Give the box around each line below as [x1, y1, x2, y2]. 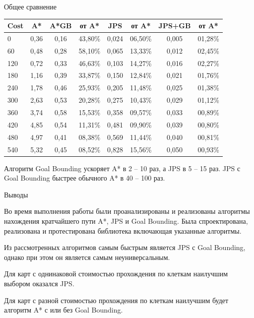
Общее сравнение [4, 1, 57, 11]
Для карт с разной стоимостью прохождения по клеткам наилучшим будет [4, 295, 229, 305]
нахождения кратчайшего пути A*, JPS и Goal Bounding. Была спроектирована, [4, 216, 248, 226]
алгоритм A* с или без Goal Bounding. [4, 305, 123, 315]
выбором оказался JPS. [4, 278, 74, 288]
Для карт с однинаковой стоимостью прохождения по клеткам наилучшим [4, 268, 228, 279]
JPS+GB [158, 20, 191, 31]
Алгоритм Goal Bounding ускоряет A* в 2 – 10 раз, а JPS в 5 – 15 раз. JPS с [4, 163, 241, 173]
